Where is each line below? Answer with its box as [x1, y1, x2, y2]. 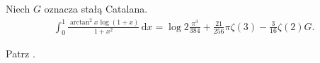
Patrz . [6, 46, 35, 61]
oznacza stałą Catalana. [44, 1, 148, 15]
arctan [69, 19, 90, 27]
